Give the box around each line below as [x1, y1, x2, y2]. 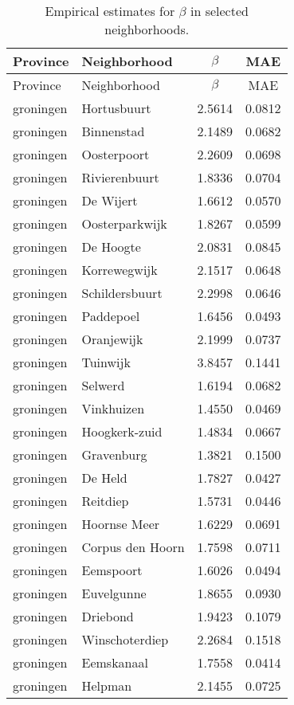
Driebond [81, 607, 134, 625]
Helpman [81, 676, 132, 695]
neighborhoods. [104, 20, 190, 38]
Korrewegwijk [81, 260, 158, 279]
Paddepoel [81, 307, 140, 325]
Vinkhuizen [81, 399, 145, 417]
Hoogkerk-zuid [81, 422, 163, 441]
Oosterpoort [81, 145, 150, 163]
